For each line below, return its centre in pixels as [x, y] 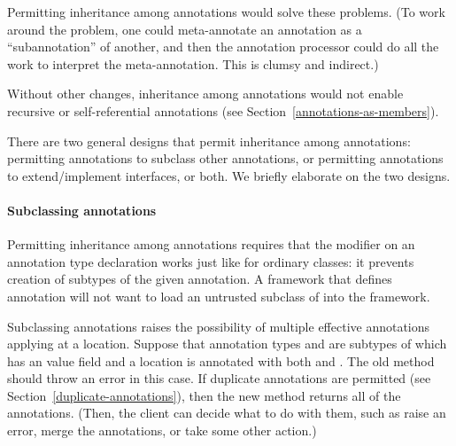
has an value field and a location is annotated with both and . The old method [221, 360]
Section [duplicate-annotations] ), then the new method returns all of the [204, 395]
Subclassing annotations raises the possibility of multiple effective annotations [219, 326]
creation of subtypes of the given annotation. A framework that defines [200, 279]
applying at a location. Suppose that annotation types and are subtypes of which [227, 344]
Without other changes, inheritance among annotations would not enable [205, 94]
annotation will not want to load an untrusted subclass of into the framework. [219, 296]
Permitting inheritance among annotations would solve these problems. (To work [226, 12]
